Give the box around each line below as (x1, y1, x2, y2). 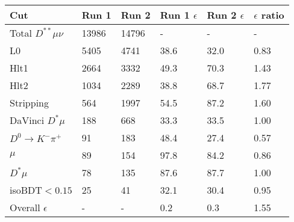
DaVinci (10, 113, 45, 127)
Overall (10, 200, 40, 214)
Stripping (10, 96, 49, 109)
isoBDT (10, 183, 42, 197)
